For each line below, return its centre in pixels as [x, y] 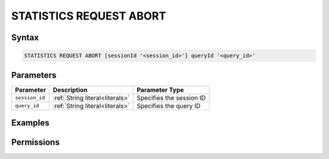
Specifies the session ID [172, 97]
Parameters [34, 75]
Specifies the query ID [169, 105]
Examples [30, 123]
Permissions [36, 142]
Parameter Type [160, 90]
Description [70, 90]
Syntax [25, 37]
